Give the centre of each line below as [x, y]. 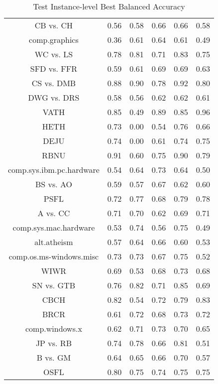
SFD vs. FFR [54, 68]
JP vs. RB [54, 343]
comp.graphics [54, 40]
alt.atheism [54, 242]
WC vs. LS [54, 54]
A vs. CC [54, 213]
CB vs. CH [54, 25]
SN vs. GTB [54, 285]
